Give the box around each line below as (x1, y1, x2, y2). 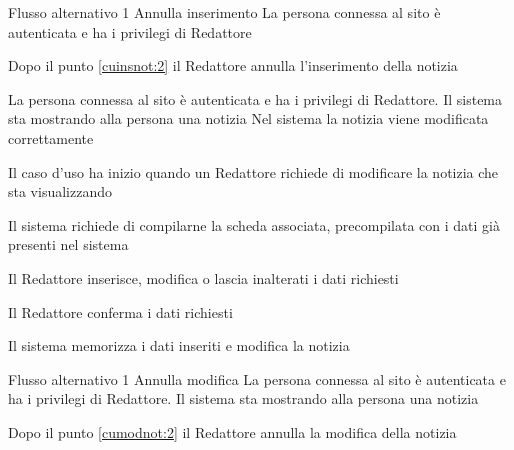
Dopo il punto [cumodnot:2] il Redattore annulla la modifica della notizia (8, 421, 457, 442)
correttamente (8, 127, 94, 148)
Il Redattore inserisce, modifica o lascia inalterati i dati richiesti (8, 267, 399, 288)
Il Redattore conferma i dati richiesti (8, 301, 233, 322)
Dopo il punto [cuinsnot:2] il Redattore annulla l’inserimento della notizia (8, 55, 458, 76)
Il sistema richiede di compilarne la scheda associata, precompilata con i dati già (8, 214, 501, 235)
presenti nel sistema (8, 234, 129, 255)
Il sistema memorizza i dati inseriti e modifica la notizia (8, 335, 350, 356)
